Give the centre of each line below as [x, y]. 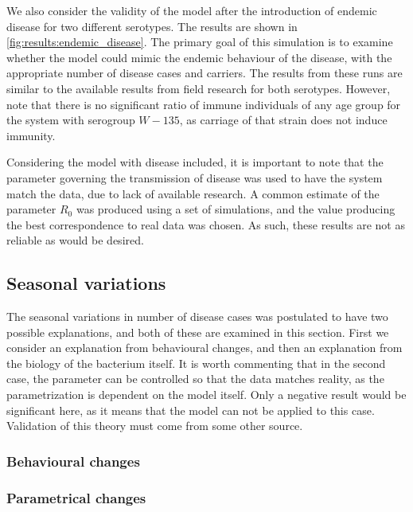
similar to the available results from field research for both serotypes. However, [199, 88]
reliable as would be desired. [75, 240]
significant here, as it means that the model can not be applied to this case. [191, 410]
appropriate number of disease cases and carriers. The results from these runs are [205, 73]
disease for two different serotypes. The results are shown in [152, 26]
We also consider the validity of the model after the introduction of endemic [192, 10]
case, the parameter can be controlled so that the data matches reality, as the [195, 379]
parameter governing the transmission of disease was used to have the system [195, 177]
